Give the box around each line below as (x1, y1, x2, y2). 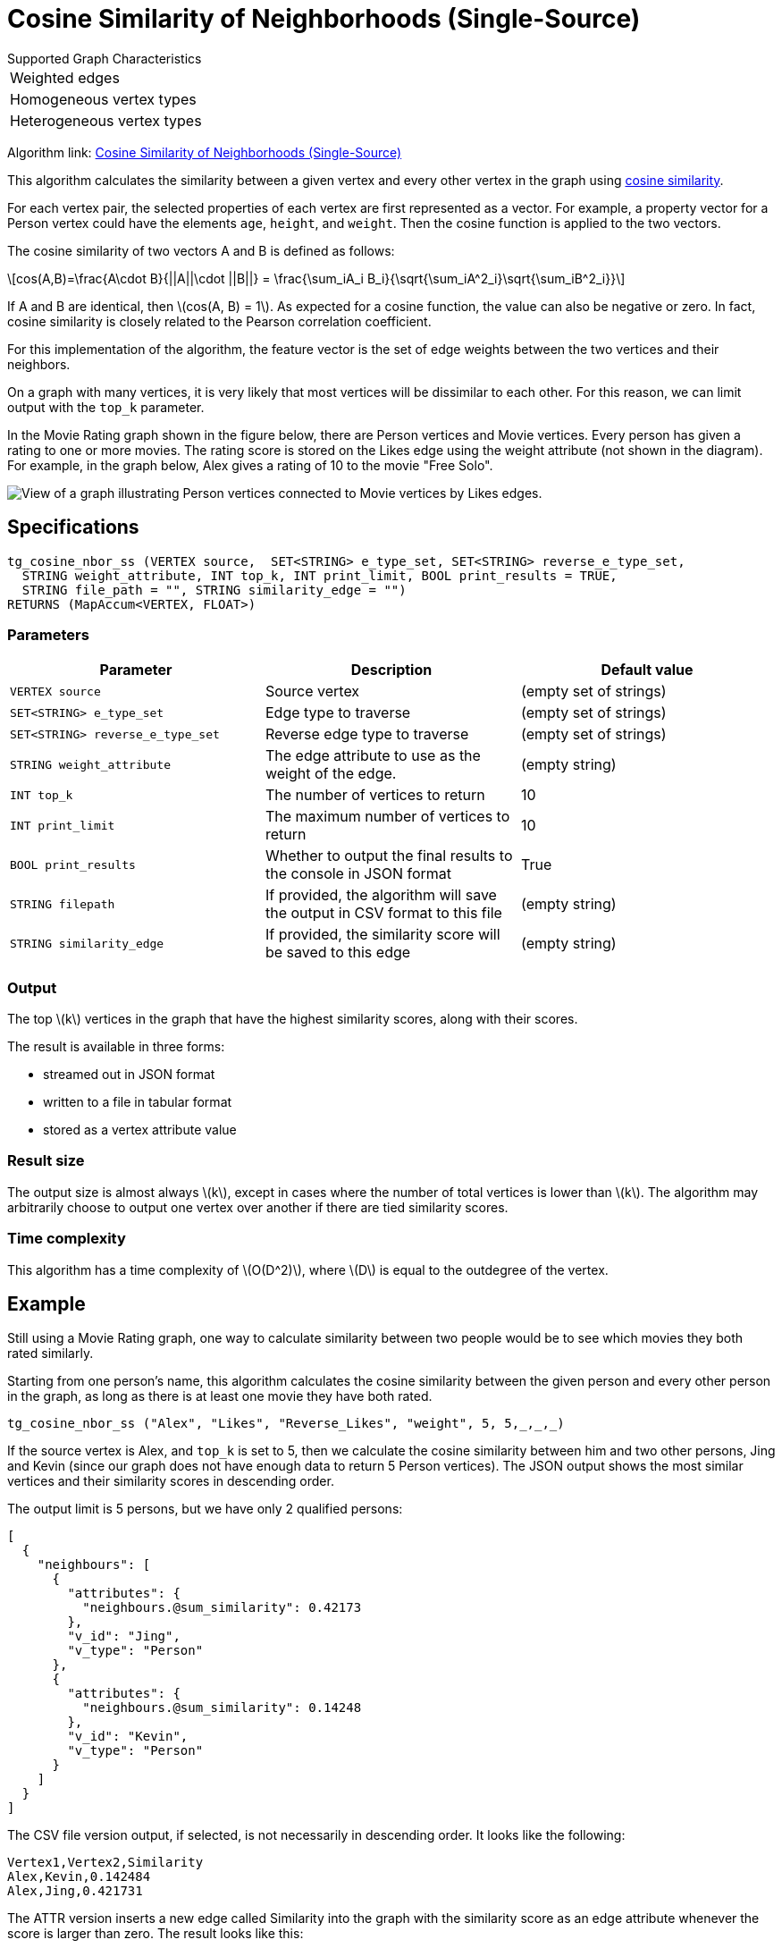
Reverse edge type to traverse (265, 725, 469, 744)
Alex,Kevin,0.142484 (7, 1869, 151, 1885)
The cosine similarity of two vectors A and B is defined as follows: (7, 242, 395, 258)
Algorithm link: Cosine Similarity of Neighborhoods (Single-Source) (7, 144, 402, 160)
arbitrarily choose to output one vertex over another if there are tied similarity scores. (7, 1199, 509, 1215)
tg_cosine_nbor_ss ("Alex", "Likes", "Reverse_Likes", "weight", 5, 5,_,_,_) (7, 1416, 565, 1431)
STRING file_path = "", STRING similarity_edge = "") (21, 582, 407, 597)
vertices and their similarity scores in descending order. (7, 1473, 334, 1489)
